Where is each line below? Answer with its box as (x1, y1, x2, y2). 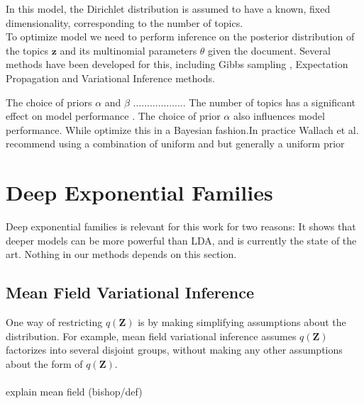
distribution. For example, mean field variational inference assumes (6, 328, 297, 343)
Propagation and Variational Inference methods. (6, 70, 215, 85)
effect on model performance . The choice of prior (6, 108, 221, 123)
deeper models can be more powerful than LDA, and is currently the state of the (6, 232, 357, 247)
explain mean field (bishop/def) (6, 384, 143, 399)
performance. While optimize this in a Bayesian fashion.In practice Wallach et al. (6, 122, 359, 137)
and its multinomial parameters (60, 43, 197, 57)
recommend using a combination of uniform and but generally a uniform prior (6, 136, 345, 151)
